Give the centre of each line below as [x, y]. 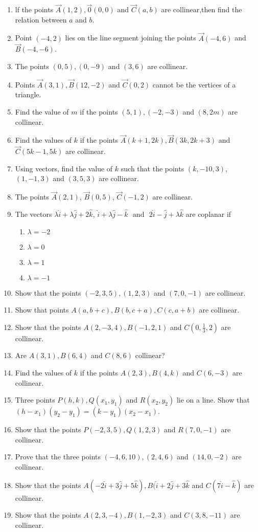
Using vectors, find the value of [64, 168]
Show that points [42, 310]
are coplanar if [208, 214]
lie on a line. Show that [213, 400]
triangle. [28, 94]
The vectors [33, 214]
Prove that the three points [58, 457]
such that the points [153, 168]
